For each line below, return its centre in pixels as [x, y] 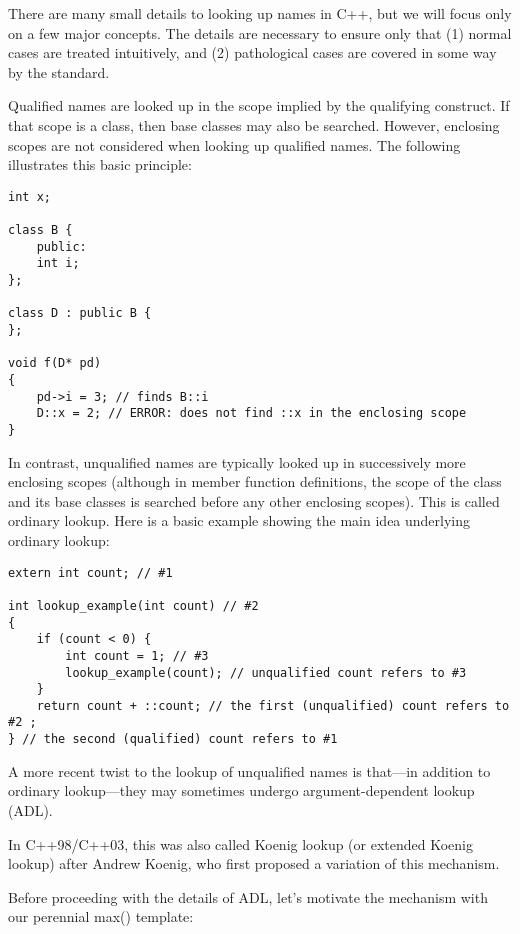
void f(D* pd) [55, 363]
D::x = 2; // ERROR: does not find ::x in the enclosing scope [251, 413]
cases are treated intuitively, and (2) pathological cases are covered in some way [252, 52]
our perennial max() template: [101, 916]
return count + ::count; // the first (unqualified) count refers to [273, 705]
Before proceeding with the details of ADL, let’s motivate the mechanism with [248, 896]
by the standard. [59, 71]
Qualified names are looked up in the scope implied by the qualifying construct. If [259, 105]
